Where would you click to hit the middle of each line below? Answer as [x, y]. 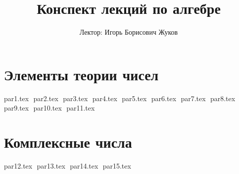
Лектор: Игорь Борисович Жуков [129, 32]
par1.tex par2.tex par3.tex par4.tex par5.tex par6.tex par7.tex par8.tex [120, 98]
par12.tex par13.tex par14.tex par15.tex [68, 165]
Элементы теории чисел [81, 74]
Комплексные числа [68, 142]
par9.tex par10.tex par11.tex [49, 108]
